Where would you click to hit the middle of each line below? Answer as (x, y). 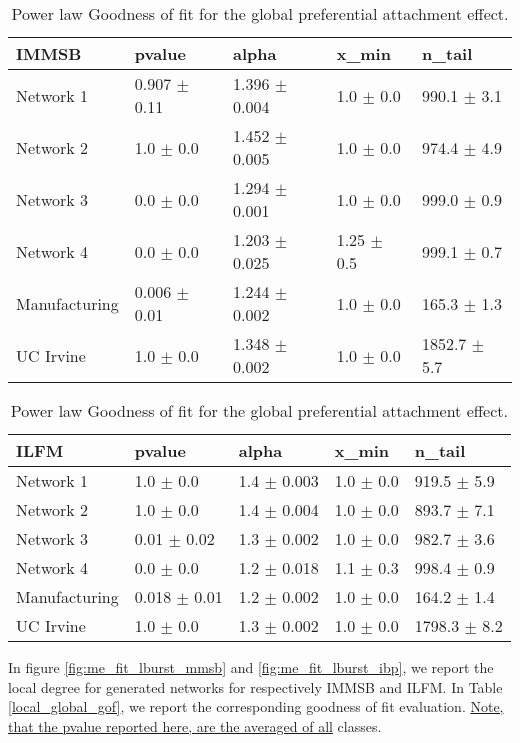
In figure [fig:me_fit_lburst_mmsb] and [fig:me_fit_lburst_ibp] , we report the (251, 667)
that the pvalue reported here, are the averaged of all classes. (195, 725)
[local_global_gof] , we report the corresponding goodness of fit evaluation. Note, (256, 706)
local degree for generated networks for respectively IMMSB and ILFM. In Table (255, 686)
